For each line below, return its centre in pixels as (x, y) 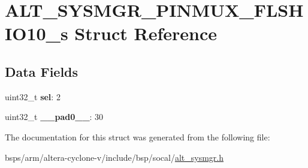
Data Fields (42, 71)
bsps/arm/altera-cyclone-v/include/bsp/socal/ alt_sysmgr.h (114, 157)
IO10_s (37, 33)
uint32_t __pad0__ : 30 (54, 117)
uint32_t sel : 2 (33, 96)
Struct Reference (146, 33)
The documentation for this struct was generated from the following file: (138, 136)
